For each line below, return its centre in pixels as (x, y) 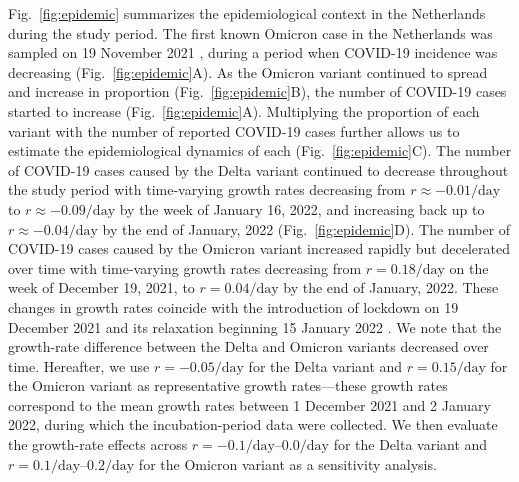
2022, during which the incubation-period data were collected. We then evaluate (253, 424)
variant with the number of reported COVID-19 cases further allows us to (234, 130)
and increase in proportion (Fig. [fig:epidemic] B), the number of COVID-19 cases (257, 91)
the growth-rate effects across (98, 444)
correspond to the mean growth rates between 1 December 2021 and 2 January (249, 404)
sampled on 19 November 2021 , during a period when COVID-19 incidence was (253, 52)
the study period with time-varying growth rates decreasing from (207, 189)
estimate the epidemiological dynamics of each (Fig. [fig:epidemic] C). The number (260, 150)
